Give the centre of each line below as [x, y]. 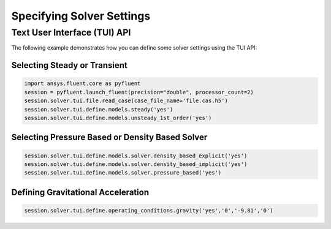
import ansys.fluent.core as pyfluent [82, 84]
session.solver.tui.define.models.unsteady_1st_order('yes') [118, 118]
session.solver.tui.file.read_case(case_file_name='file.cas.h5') [126, 101]
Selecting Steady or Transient [70, 65]
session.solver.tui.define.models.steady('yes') [99, 109]
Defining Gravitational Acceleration [80, 192]
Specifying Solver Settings [81, 16]
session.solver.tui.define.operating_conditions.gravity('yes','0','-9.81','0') [149, 210]
